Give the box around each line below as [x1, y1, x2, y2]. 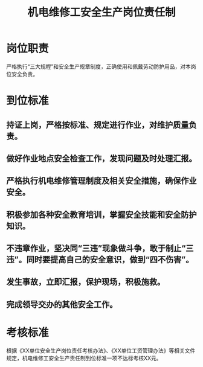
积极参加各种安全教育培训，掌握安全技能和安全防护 [6, 209, 197, 220]
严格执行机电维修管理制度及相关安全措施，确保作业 [6, 176, 197, 186]
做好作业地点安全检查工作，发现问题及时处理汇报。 [6, 153, 197, 164]
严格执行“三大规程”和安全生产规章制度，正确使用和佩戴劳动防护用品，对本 [6, 63, 192, 70]
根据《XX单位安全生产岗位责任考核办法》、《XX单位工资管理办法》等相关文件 [6, 346, 196, 354]
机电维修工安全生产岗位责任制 [27, 5, 176, 19]
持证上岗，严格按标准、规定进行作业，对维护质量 [6, 120, 189, 130]
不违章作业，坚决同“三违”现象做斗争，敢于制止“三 [6, 243, 194, 254]
